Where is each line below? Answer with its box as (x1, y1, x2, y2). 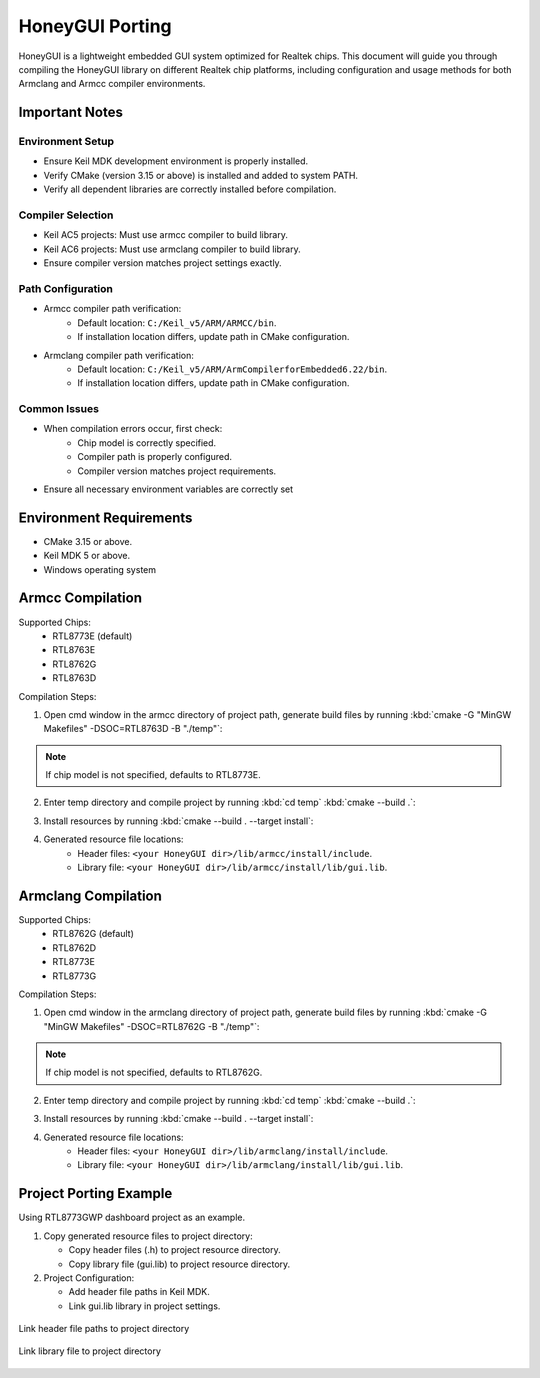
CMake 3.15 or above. (43, 535, 133, 547)
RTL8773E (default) (52, 630, 133, 642)
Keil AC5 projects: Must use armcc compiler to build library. (43, 229, 289, 241)
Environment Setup (18, 135, 115, 149)
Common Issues (18, 402, 100, 416)
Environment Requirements (18, 509, 193, 526)
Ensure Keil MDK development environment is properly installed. (43, 155, 309, 167)
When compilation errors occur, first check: (43, 423, 223, 435)
